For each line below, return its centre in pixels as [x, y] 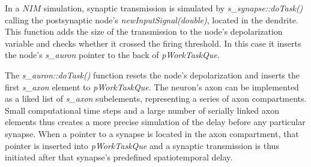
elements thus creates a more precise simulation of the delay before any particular [155, 122]
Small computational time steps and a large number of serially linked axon [142, 110]
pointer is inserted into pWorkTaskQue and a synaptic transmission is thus [142, 145]
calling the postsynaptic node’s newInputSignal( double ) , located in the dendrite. [152, 19]
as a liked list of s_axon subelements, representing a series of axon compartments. [156, 98]
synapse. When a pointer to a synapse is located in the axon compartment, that [152, 133]
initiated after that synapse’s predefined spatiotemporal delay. [119, 157]
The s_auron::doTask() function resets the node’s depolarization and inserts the [152, 75]
